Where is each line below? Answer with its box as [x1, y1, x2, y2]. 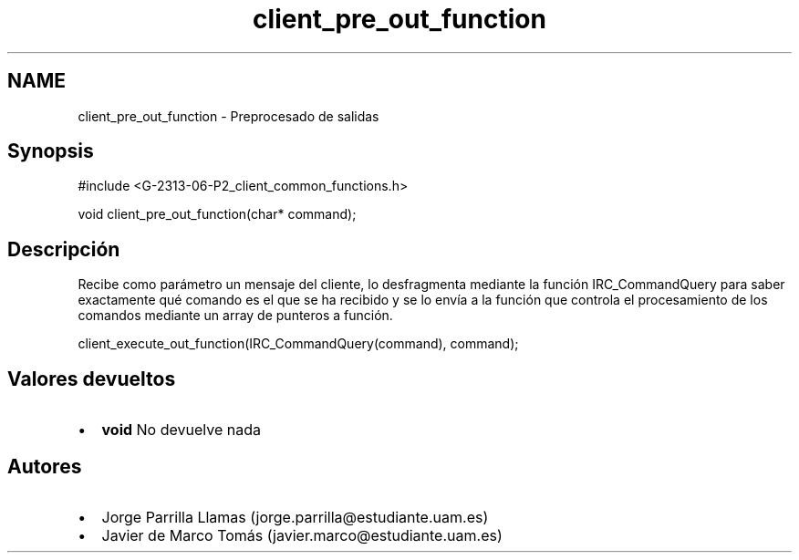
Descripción [7, 237, 120, 261]
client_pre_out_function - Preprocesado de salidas [78, 108, 379, 124]
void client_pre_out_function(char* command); [78, 206, 357, 223]
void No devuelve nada [101, 420, 261, 440]
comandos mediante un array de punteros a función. [78, 307, 393, 324]
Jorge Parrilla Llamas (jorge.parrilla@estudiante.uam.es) [101, 507, 489, 526]
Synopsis [7, 140, 94, 163]
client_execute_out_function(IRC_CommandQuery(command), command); [78, 336, 519, 352]
